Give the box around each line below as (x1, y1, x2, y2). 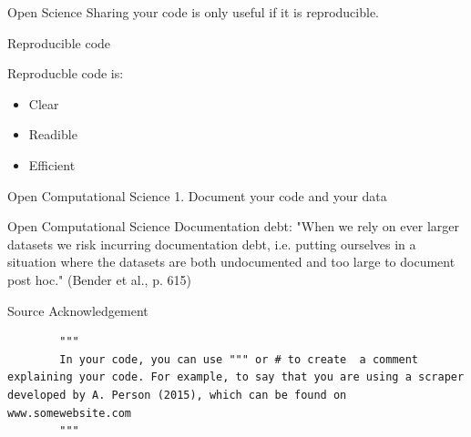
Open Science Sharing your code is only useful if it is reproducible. (7, 3, 379, 21)
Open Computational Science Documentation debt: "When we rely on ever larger (7, 217, 459, 236)
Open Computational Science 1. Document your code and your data (7, 186, 387, 205)
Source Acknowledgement (7, 300, 148, 320)
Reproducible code (7, 33, 111, 52)
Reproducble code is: (7, 64, 124, 83)
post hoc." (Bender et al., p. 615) (7, 269, 191, 289)
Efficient (28, 155, 76, 174)
